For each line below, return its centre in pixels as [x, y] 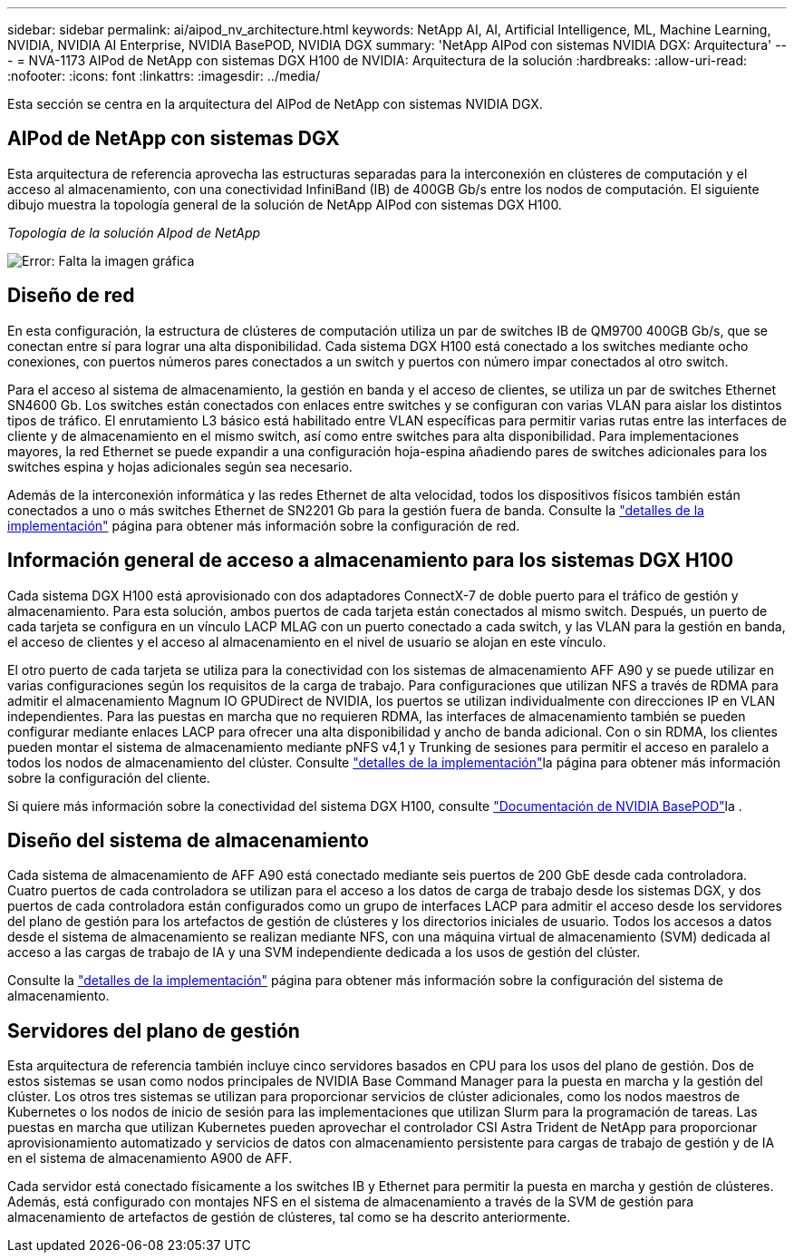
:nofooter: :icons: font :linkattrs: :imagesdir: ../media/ [164, 76]
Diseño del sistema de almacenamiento [188, 840]
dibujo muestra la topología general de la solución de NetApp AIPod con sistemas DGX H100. [285, 204]
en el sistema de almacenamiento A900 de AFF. [150, 1158]
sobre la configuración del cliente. [109, 777]
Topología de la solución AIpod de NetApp [134, 232]
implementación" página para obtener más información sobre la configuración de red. [264, 525]
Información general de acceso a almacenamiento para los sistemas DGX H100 [371, 561]
